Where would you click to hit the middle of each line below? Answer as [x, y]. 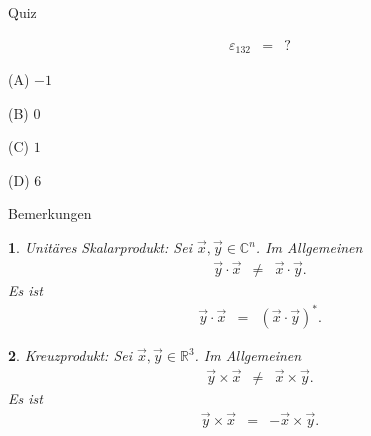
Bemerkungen [50, 213]
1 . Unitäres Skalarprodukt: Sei [100, 247]
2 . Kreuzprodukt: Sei [70, 355]
